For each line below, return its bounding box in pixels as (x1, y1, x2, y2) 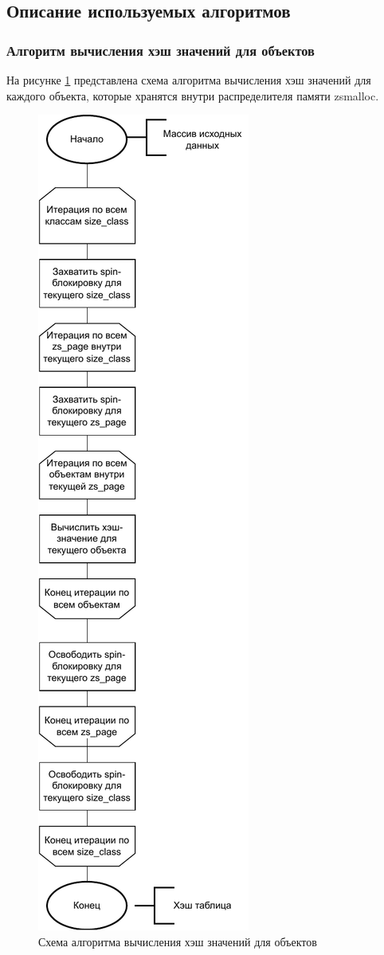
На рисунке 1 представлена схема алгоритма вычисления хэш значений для (6, 72, 371, 88)
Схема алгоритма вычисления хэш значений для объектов (38, 933, 317, 949)
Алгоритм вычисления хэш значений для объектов (6, 40, 315, 60)
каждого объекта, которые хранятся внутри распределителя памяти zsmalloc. (6, 87, 379, 104)
